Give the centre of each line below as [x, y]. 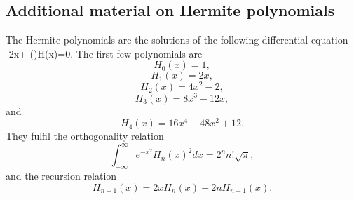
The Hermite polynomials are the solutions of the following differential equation [177, 40]
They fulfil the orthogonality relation [85, 136]
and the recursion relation [61, 176]
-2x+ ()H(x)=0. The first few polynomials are [104, 53]
